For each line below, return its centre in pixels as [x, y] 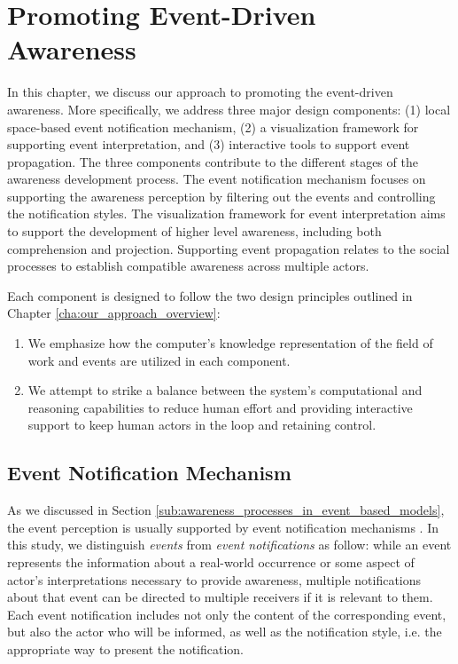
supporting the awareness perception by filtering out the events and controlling [221, 196]
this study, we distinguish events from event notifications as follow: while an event [229, 545]
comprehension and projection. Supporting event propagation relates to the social [229, 248]
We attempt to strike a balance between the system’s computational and [225, 390]
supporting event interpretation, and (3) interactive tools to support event [209, 144]
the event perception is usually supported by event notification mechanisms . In [223, 527]
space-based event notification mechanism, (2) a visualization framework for [213, 126]
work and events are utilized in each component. [159, 360]
